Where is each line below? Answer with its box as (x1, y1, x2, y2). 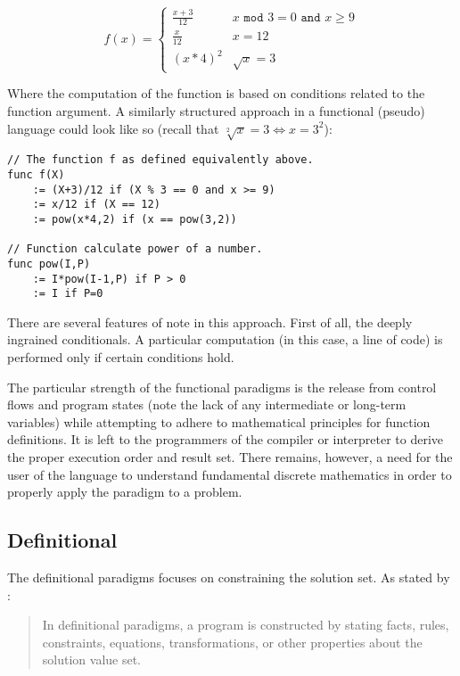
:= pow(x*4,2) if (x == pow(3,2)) (32, 212, 237, 226)
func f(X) (7, 168, 65, 181)
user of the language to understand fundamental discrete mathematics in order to (7, 465, 452, 483)
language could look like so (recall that (7, 119, 219, 137)
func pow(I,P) (7, 257, 91, 270)
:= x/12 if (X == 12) (32, 198, 160, 211)
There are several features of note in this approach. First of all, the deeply (7, 312, 413, 331)
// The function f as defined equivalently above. (7, 153, 314, 167)
